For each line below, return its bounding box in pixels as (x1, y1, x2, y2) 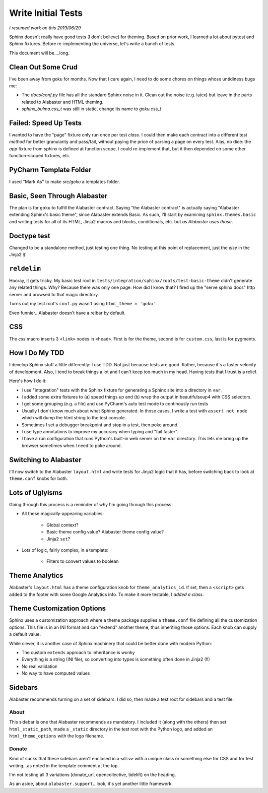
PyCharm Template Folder (9, 166, 92, 174)
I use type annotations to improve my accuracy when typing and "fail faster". (21, 428, 179, 434)
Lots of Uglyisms (9, 488, 63, 497)
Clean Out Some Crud (9, 63, 78, 71)
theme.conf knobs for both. (9, 475, 68, 481)
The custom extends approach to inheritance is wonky (21, 650, 135, 656)
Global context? (46, 522, 79, 528)
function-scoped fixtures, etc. (9, 153, 70, 159)
